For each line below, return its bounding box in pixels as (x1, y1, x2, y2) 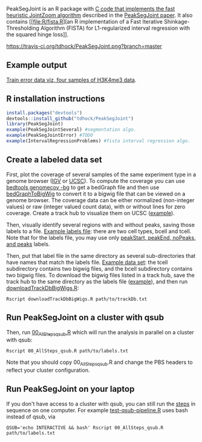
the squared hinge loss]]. (6, 31, 69, 38)
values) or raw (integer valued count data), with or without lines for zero (6, 203, 186, 210)
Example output (6, 60, 68, 70)
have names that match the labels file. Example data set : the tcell (6, 259, 168, 266)
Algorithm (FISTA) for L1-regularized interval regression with (40, 24, 191, 31)
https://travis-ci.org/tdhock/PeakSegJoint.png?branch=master (6, 42, 162, 50)
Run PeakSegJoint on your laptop (6, 384, 135, 394)
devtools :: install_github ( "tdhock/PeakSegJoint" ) (6, 115, 134, 122)
